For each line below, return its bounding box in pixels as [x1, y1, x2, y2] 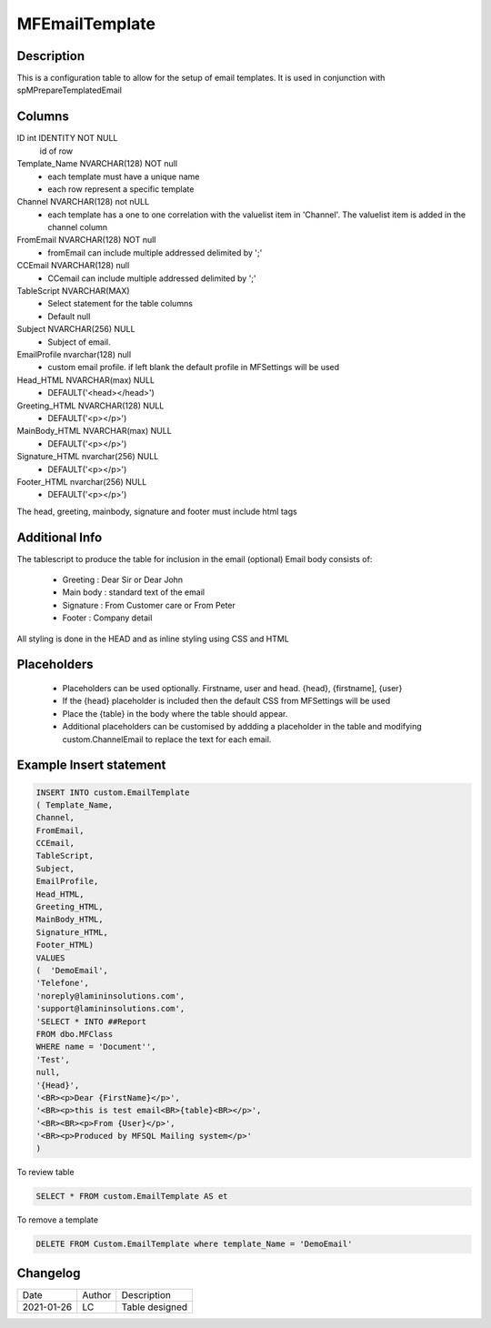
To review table [16, 1167, 75, 1178]
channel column [47, 222, 108, 233]
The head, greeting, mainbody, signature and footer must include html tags [16, 506, 297, 517]
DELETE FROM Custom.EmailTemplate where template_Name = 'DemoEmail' [35, 1239, 353, 1250]
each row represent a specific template [47, 183, 195, 195]
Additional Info [16, 529, 103, 545]
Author [82, 1288, 112, 1301]
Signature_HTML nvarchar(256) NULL [16, 451, 159, 462]
